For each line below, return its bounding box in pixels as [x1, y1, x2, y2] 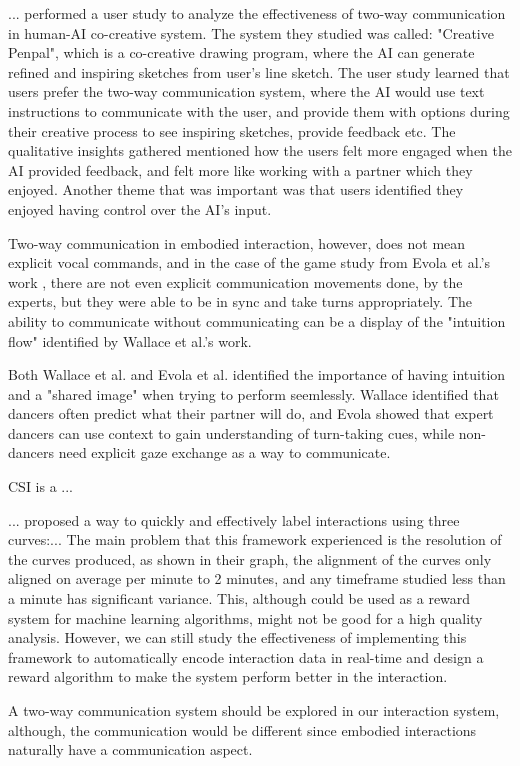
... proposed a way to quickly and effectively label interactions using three [8, 509, 460, 530]
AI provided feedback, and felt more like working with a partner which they [8, 159, 473, 180]
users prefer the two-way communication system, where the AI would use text [8, 81, 485, 102]
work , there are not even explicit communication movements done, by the [8, 271, 463, 292]
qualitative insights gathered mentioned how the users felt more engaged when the [8, 140, 513, 161]
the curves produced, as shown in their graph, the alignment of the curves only [8, 548, 492, 569]
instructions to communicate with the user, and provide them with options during [8, 100, 510, 121]
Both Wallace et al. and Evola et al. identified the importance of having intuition [8, 364, 506, 385]
